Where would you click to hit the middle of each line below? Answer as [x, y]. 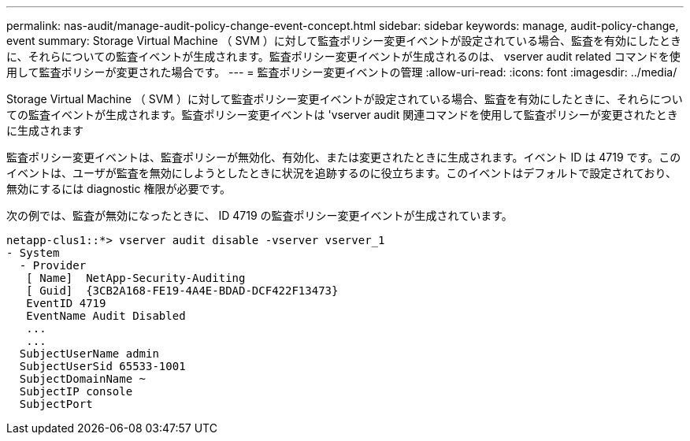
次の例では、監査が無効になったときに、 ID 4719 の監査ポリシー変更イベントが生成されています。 [260, 215]
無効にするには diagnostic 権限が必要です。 [119, 189]
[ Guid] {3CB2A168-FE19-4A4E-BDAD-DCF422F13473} [182, 291]
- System [33, 253]
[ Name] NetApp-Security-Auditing [136, 278]
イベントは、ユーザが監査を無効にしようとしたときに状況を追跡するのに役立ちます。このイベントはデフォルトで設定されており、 [341, 173]
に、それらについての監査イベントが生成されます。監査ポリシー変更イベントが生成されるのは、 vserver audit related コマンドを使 [343, 56]
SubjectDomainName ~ [83, 379]
